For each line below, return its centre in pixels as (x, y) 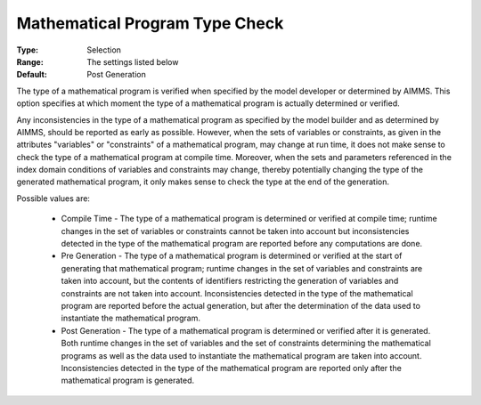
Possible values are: (53, 198)
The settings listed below (133, 61)
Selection (104, 50)
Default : (32, 75)
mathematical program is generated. (128, 381)
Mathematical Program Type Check (150, 23)
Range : (30, 61)
